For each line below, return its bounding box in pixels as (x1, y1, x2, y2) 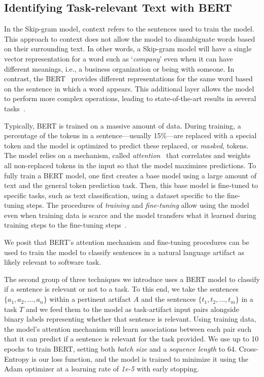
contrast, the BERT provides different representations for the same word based (4, 73, 253, 84)
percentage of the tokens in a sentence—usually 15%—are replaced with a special (4, 130, 257, 141)
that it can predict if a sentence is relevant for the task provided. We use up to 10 (4, 333, 259, 344)
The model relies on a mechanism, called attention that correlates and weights (4, 150, 251, 161)
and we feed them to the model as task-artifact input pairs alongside (25, 303, 239, 314)
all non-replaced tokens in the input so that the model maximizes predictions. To (4, 160, 256, 170)
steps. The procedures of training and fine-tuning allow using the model (26, 200, 249, 210)
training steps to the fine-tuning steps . (4, 219, 127, 230)
